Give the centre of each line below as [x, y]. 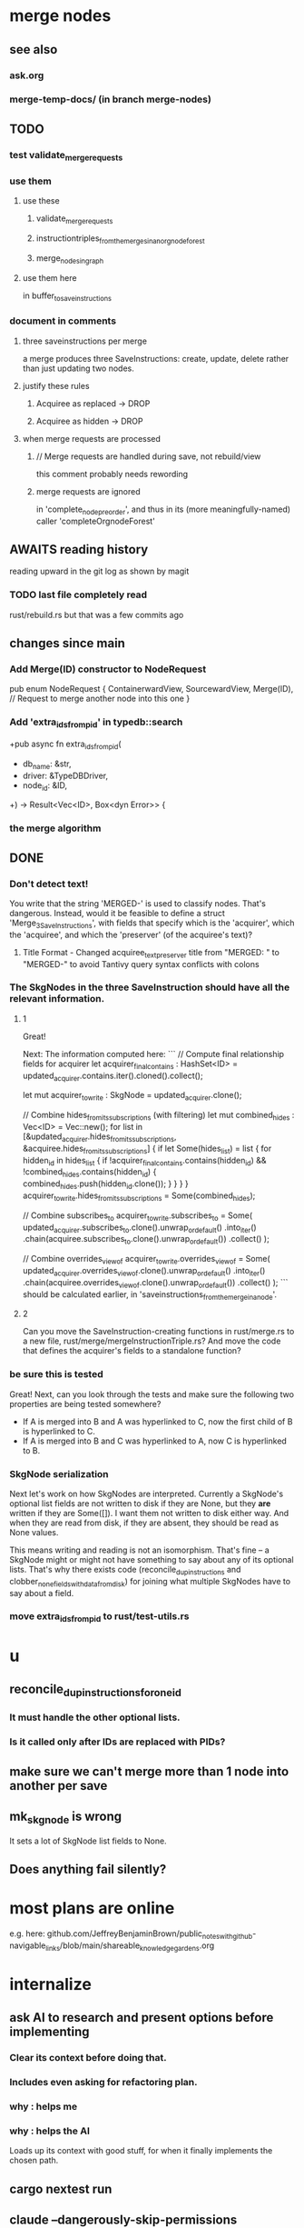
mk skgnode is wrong [66, 1818]
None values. [34, 1532]
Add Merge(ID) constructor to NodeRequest [108, 669]
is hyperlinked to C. [59, 1431]
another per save [59, 1786]
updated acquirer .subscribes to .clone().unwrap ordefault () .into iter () [139, 1228]
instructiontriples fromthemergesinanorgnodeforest [121, 239]
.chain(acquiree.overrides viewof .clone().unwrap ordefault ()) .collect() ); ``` [155, 1283]
